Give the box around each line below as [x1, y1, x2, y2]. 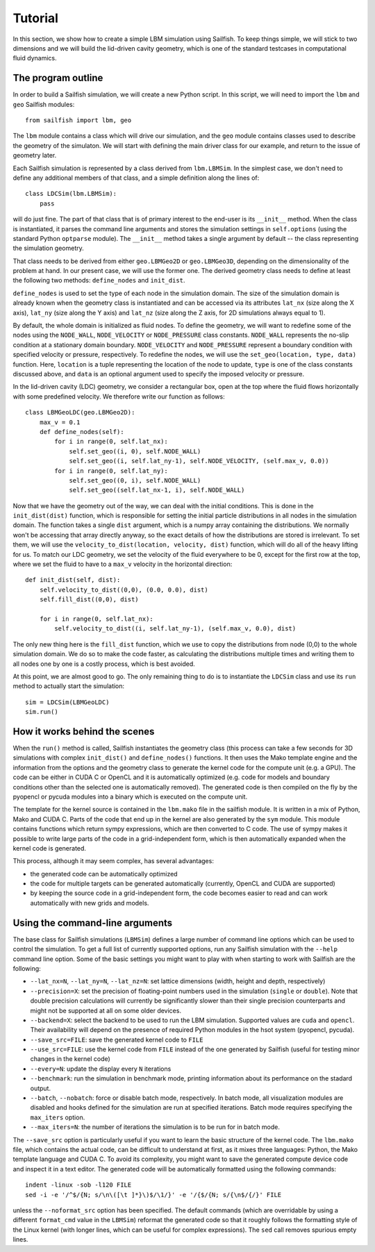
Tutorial [12, 10, 59, 26]
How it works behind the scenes [12, 726, 155, 737]
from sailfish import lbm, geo [25, 117, 132, 124]
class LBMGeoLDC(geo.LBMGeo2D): [25, 408, 135, 417]
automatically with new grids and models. [30, 899, 149, 907]
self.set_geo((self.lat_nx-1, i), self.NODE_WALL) [69, 486, 245, 494]
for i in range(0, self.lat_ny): [54, 467, 168, 475]
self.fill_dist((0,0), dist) [39, 596, 139, 603]
